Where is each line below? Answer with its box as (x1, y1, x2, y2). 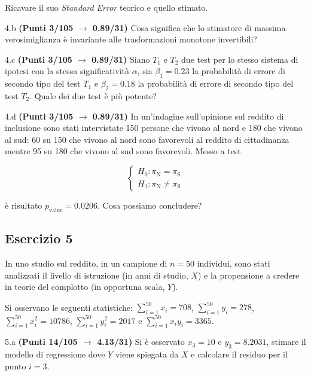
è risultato (5, 198, 42, 211)
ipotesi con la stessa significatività (5, 65, 130, 77)
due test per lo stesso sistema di (181, 53, 298, 65)
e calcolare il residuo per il (191, 348, 288, 360)
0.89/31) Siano (92, 53, 150, 65)
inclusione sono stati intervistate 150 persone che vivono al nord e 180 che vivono (5, 121, 303, 134)
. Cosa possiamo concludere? (97, 198, 202, 211)
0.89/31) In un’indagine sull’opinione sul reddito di (92, 109, 284, 122)
